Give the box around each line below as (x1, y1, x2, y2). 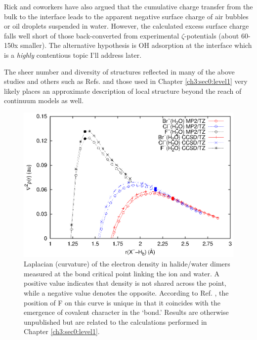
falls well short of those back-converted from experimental (4, 30, 179, 40)
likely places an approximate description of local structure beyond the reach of (4, 85, 242, 96)
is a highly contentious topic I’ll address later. (4, 49, 142, 60)
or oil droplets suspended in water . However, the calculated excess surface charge (4, 21, 249, 31)
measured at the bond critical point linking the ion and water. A (24, 268, 220, 278)
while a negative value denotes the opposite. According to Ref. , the (24, 288, 229, 298)
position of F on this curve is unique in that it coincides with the (24, 297, 221, 307)
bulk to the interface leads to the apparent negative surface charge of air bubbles (4, 11, 249, 21)
